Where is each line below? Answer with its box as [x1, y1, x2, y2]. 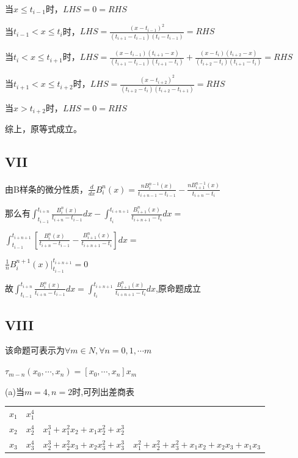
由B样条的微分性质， [5, 182, 88, 195]
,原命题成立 [156, 281, 202, 294]
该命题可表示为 [5, 344, 65, 356]
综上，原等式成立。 [5, 122, 82, 135]
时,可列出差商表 [72, 385, 135, 397]
